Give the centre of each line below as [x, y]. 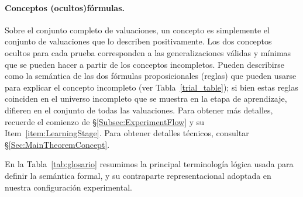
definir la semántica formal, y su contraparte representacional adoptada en [138, 175]
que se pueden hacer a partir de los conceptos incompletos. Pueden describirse [144, 64]
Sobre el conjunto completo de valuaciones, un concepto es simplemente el [137, 30]
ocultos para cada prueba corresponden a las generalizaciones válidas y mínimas [148, 52]
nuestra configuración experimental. [68, 187]
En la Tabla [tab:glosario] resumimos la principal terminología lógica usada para [149, 164]
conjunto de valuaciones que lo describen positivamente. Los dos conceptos [138, 41]
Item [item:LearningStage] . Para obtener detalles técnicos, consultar [127, 133]
